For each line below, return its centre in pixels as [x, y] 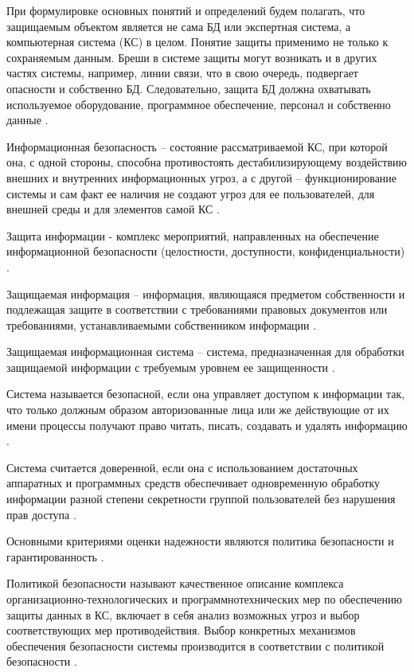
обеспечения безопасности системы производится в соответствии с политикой [195, 645]
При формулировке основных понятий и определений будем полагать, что [186, 10]
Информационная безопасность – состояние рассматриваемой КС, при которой [197, 146]
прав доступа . [41, 514]
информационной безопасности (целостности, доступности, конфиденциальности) [206, 251]
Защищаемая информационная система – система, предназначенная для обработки [205, 352]
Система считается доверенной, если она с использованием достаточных [182, 467]
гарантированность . [55, 556]
